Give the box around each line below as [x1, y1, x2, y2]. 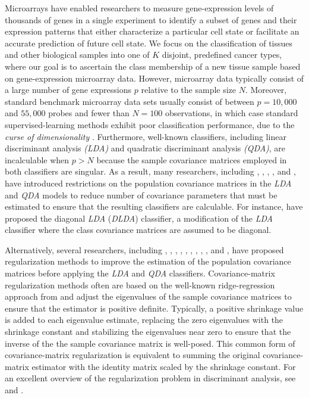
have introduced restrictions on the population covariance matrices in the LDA [5, 176, 292, 189]
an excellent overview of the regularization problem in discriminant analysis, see [5, 372, 296, 384]
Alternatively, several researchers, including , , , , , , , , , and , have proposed [5, 243, 284, 256]
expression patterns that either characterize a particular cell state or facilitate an [5, 25, 299, 38]
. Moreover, [245, 83, 287, 96]
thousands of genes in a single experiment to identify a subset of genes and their [5, 13, 297, 26]
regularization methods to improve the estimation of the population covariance [5, 255, 291, 268]
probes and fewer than [48, 107, 130, 119]
